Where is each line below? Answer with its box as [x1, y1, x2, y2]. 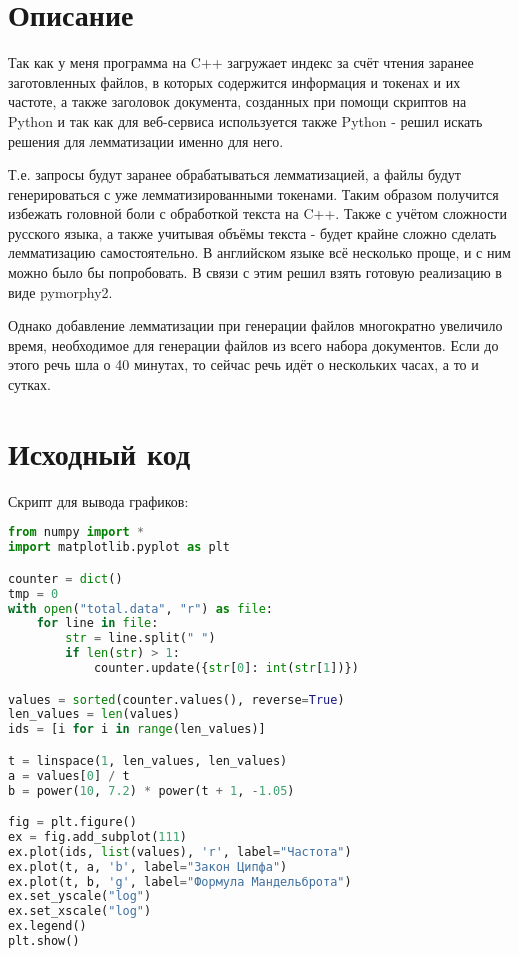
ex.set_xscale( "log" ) [8, 904, 152, 919]
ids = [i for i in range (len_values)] [8, 722, 266, 737]
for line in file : [36, 616, 159, 631]
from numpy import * [8, 525, 145, 540]
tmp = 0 [8, 586, 59, 601]
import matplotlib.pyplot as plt [8, 540, 230, 555]
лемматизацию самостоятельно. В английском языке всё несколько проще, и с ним [8, 242, 511, 263]
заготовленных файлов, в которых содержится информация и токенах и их [8, 71, 461, 92]
